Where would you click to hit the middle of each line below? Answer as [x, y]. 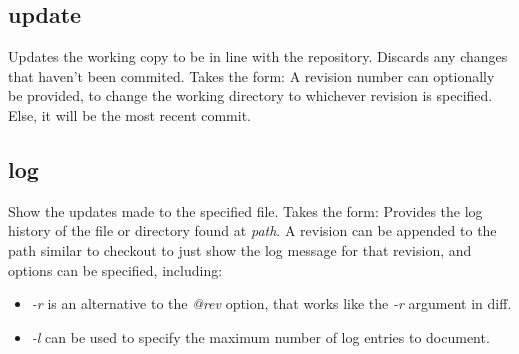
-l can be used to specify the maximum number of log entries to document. [260, 336]
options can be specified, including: [115, 269]
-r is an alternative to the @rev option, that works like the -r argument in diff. [271, 303]
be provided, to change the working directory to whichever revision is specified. [250, 95]
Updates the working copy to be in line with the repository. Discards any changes [258, 56]
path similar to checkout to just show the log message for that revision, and [240, 249]
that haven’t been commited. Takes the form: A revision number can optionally [251, 75]
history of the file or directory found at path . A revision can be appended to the [252, 230]
